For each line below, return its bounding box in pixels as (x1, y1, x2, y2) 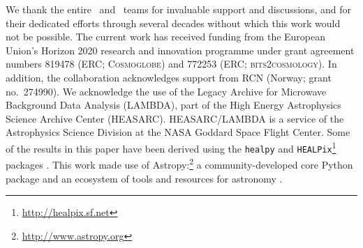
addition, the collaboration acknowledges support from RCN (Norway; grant (6, 70, 332, 84)
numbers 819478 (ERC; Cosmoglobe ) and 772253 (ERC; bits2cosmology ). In (6, 56, 337, 71)
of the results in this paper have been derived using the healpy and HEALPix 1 (6, 139, 336, 155)
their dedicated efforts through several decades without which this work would (6, 15, 341, 30)
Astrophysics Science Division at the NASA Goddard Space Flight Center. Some (6, 125, 350, 139)
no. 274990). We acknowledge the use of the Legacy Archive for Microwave (6, 84, 327, 98)
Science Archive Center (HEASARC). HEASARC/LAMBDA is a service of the (6, 111, 344, 125)
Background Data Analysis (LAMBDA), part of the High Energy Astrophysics (6, 98, 341, 112)
